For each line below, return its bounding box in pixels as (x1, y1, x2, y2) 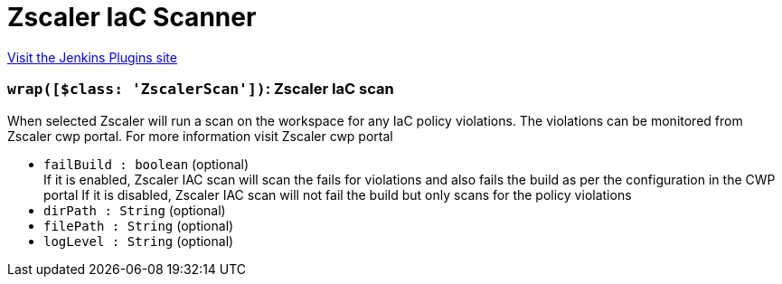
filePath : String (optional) (43, 217, 234, 233)
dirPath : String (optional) (43, 202, 226, 218)
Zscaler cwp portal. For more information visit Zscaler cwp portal (7, 128, 393, 144)
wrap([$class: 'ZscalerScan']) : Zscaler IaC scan (7, 80, 394, 99)
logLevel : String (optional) (43, 232, 234, 249)
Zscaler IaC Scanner (7, 2, 257, 33)
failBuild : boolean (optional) (43, 156, 250, 172)
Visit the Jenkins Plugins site (7, 49, 177, 65)
